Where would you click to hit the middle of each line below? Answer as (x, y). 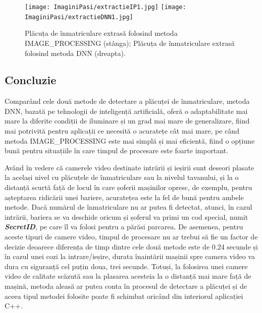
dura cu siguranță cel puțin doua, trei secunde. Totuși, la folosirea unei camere (126, 266)
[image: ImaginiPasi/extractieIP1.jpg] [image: (106, 7)
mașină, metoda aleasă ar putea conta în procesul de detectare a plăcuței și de (126, 286)
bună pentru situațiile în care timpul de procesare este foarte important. (117, 150)
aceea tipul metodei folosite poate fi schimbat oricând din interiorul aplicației (124, 296)
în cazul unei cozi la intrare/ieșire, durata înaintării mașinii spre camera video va (130, 256)
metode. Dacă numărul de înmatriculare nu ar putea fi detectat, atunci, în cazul (128, 207)
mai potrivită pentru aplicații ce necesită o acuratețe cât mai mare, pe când (122, 131)
